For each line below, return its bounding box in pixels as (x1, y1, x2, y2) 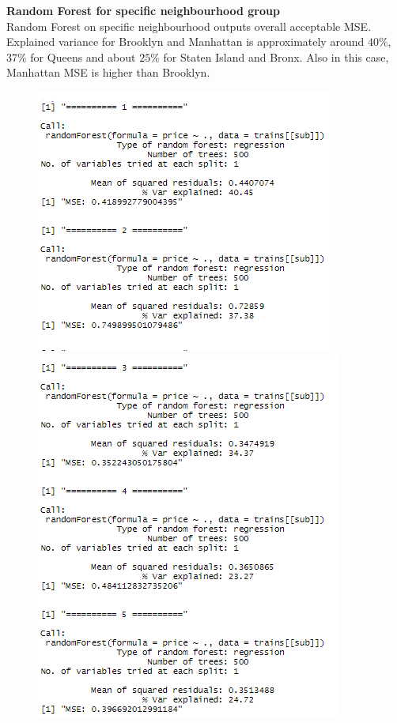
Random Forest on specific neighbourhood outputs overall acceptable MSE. (6, 17, 372, 34)
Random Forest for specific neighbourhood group (6, 2, 280, 18)
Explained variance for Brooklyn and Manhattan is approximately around (6, 33, 365, 50)
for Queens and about (30, 48, 136, 65)
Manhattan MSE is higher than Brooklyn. (6, 64, 210, 81)
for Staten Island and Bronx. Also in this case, (163, 48, 389, 65)
